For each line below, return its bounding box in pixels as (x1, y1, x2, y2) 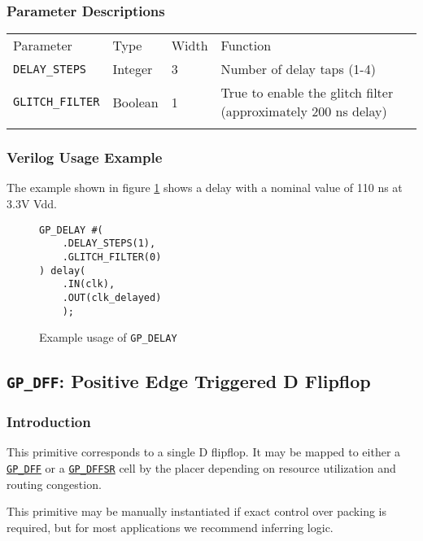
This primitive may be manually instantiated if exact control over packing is (7, 503, 387, 520)
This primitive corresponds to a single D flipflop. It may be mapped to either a (7, 443, 401, 460)
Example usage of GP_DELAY (39, 329, 177, 346)
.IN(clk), (62, 278, 116, 290)
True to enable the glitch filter (220, 83, 394, 103)
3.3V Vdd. (7, 195, 57, 212)
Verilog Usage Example (7, 147, 163, 168)
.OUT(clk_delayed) (62, 291, 162, 303)
